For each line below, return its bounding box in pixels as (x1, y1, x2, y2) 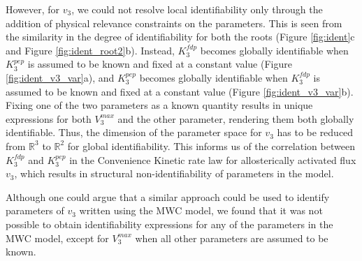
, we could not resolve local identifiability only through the (71, 2, 323, 16)
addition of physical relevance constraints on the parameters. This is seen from (6, 15, 342, 30)
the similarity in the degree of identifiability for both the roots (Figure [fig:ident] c (6, 29, 355, 44)
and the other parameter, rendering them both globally (117, 111, 354, 126)
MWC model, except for (6, 230, 109, 245)
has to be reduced (277, 125, 354, 140)
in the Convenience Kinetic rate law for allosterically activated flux (69, 152, 356, 167)
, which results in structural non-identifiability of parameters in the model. (14, 166, 334, 181)
